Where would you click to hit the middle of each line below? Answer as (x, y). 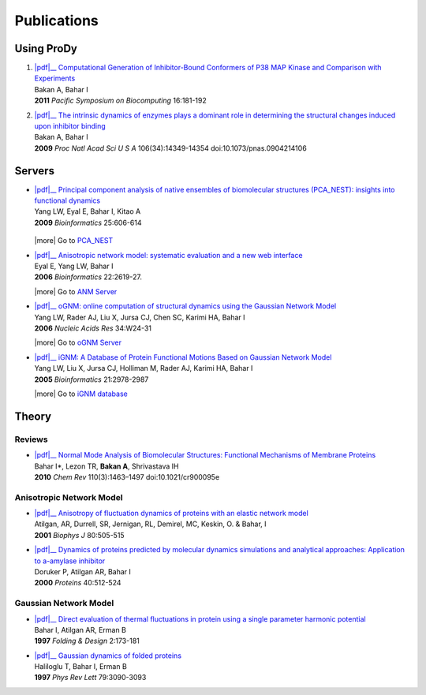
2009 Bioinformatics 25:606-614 (88, 222)
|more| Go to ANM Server (76, 291)
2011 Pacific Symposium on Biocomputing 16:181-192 (120, 101)
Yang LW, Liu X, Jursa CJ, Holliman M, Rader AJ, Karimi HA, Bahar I (144, 368)
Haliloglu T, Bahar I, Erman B (81, 667)
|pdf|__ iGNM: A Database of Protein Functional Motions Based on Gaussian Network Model (183, 357)
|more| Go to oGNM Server (78, 342)
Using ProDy (46, 49)
